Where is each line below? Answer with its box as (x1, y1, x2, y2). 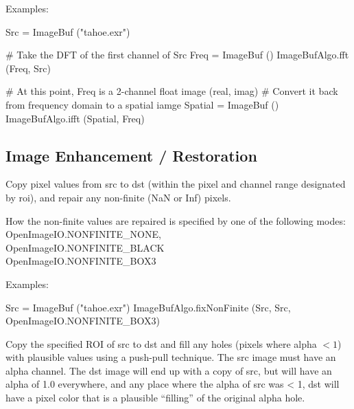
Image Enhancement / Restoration (5, 144, 257, 166)
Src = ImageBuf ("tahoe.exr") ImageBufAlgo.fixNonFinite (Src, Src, (5, 300, 291, 314)
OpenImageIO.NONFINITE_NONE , (5, 227, 161, 241)
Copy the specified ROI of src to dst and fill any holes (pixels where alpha (5, 336, 317, 351)
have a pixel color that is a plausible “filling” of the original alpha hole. (5, 390, 305, 405)
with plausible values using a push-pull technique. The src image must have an (5, 350, 336, 364)
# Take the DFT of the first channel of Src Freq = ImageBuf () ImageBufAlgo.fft (5, 47, 349, 62)
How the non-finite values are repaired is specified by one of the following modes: (5, 213, 346, 228)
